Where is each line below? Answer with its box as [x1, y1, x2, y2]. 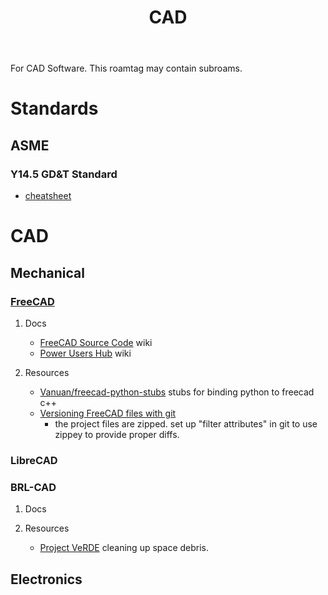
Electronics [10, 571, 83, 588]
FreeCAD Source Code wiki [39, 336, 153, 348]
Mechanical [10, 264, 85, 281]
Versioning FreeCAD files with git [39, 407, 177, 419]
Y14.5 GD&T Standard [10, 167, 118, 181]
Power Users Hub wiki [39, 347, 132, 359]
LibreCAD [10, 453, 58, 467]
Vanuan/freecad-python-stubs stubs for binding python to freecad [39, 386, 315, 398]
